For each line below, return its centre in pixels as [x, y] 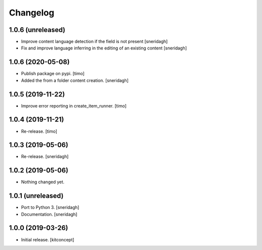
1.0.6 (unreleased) [37, 30]
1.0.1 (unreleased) [36, 196]
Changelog [32, 13]
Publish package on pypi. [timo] [53, 74]
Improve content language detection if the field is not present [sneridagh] [94, 42]
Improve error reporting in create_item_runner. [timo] [74, 106]
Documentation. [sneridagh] [49, 214]
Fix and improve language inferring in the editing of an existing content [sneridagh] [104, 48]
